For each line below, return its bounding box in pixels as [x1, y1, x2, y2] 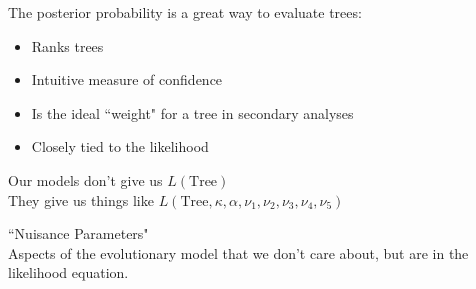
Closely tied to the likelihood [31, 136, 209, 157]
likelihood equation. [8, 262, 129, 283]
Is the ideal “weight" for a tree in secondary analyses [31, 102, 354, 123]
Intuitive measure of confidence [31, 69, 223, 90]
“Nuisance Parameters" [8, 223, 149, 244]
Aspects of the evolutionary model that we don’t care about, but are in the [8, 242, 469, 263]
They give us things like [8, 189, 154, 210]
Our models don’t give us [8, 169, 163, 190]
